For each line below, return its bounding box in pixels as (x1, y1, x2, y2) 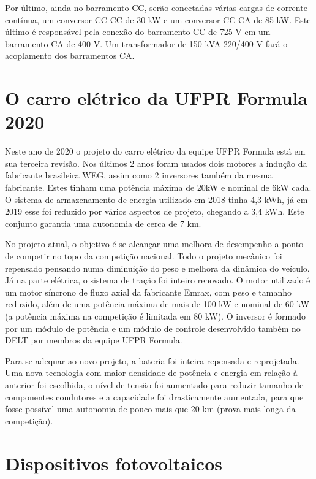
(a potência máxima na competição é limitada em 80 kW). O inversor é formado (5, 310, 306, 322)
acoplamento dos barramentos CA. (5, 49, 135, 62)
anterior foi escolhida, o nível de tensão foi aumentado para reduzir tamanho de (5, 378, 304, 391)
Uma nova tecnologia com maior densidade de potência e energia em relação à (5, 366, 298, 379)
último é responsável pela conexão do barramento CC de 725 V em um (5, 25, 271, 38)
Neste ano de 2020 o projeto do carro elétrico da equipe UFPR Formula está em (5, 145, 306, 158)
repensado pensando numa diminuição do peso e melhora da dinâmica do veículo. (5, 261, 310, 274)
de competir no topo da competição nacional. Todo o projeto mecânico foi (5, 250, 282, 262)
